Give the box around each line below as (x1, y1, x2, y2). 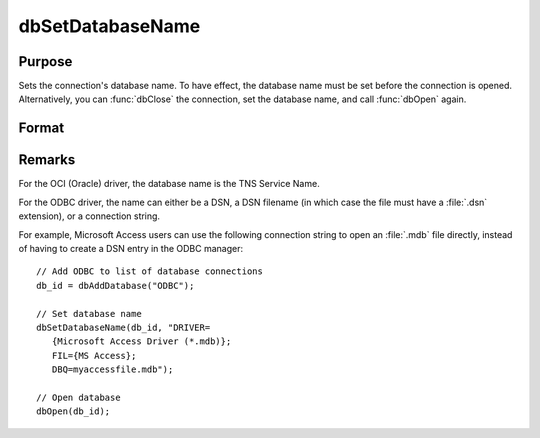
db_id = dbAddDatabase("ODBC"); (36, 280, 195, 291)
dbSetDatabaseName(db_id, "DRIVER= (36, 321, 211, 333)
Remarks (18, 151, 76, 169)
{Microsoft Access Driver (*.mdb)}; (51, 336, 232, 347)
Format (18, 120, 65, 137)
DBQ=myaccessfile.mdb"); (51, 364, 174, 375)
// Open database (36, 391, 121, 403)
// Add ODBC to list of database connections (36, 266, 264, 277)
